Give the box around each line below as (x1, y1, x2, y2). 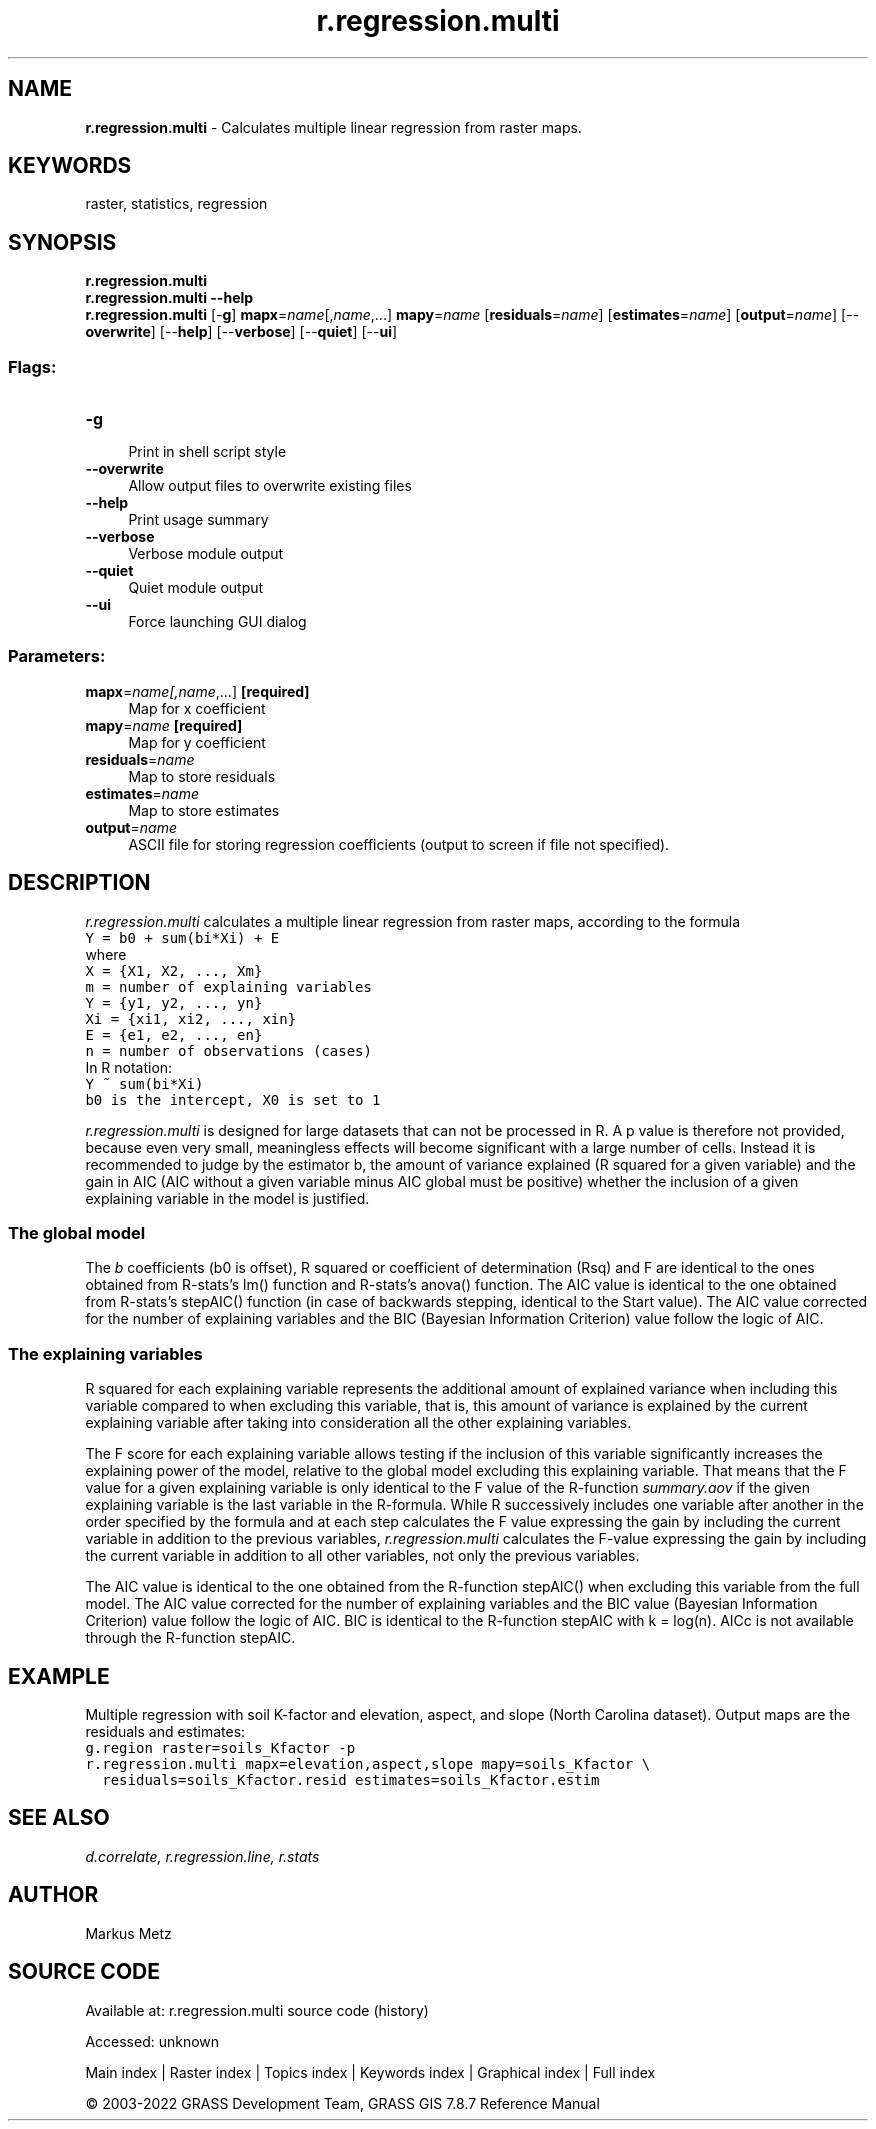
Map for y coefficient (128, 733, 266, 751)
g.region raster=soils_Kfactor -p (85, 1739, 356, 1756)
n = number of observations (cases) (85, 1042, 372, 1059)
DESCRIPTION (8, 870, 151, 896)
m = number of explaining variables (85, 978, 372, 995)
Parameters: (8, 646, 106, 667)
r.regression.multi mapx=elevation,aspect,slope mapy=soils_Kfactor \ (85, 1755, 651, 1772)
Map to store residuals (128, 767, 276, 785)
